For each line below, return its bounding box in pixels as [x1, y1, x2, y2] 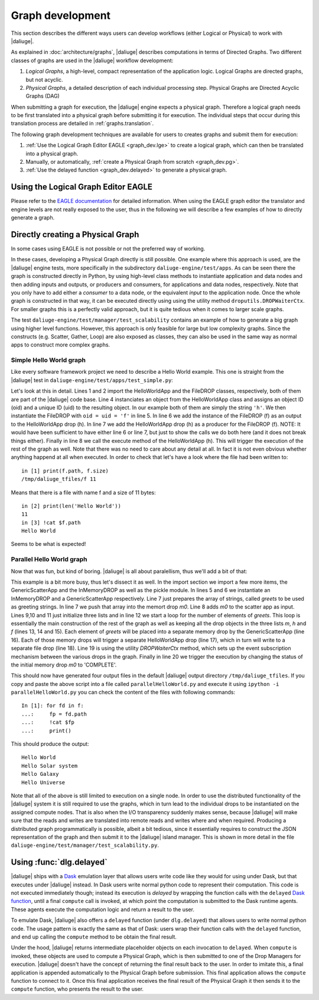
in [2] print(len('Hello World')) [21, 503, 121, 509]
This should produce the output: [11, 740, 89, 747]
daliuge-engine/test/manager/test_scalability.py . [11, 842, 159, 849]
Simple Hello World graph [11, 356, 86, 364]
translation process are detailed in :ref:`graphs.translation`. [11, 120, 154, 127]
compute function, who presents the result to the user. [11, 985, 144, 993]
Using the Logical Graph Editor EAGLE [11, 182, 153, 192]
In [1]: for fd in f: [21, 703, 84, 709]
